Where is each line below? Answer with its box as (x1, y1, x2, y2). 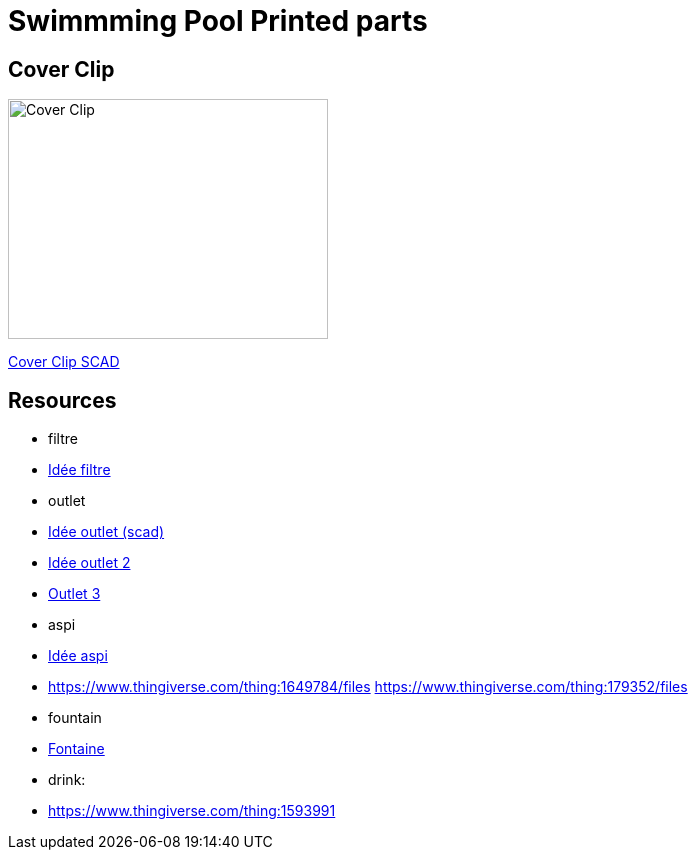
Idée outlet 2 (48, 554, 131, 572)
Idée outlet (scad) (48, 523, 165, 541)
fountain (48, 709, 102, 727)
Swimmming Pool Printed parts (8, 4, 428, 38)
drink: (48, 771, 86, 789)
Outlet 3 (48, 585, 101, 603)
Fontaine (48, 740, 105, 758)
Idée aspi (48, 647, 108, 665)
